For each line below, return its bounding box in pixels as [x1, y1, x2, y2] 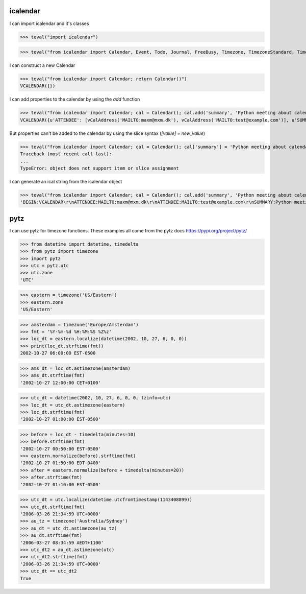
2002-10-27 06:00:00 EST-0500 [20, 350, 96, 356]
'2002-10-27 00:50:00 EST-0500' [20, 446, 101, 452]
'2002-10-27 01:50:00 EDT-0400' [20, 460, 101, 466]
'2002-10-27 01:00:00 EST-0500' [20, 416, 101, 422]
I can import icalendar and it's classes [9, 20, 89, 27]
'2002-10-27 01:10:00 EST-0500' [20, 482, 101, 487]
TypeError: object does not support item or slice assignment [20, 165, 179, 171]
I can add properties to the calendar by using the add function [9, 96, 140, 102]
